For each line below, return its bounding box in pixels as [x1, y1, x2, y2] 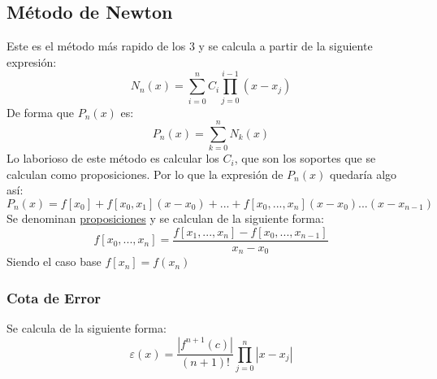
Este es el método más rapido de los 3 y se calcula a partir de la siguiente [6, 37, 373, 54]
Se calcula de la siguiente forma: [6, 319, 167, 336]
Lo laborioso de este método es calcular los [6, 150, 219, 167]
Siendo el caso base [6, 253, 102, 270]
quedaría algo [329, 165, 397, 182]
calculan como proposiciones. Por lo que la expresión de [6, 165, 283, 182]
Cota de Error [6, 287, 102, 307]
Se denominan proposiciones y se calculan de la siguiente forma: [6, 210, 324, 227]
